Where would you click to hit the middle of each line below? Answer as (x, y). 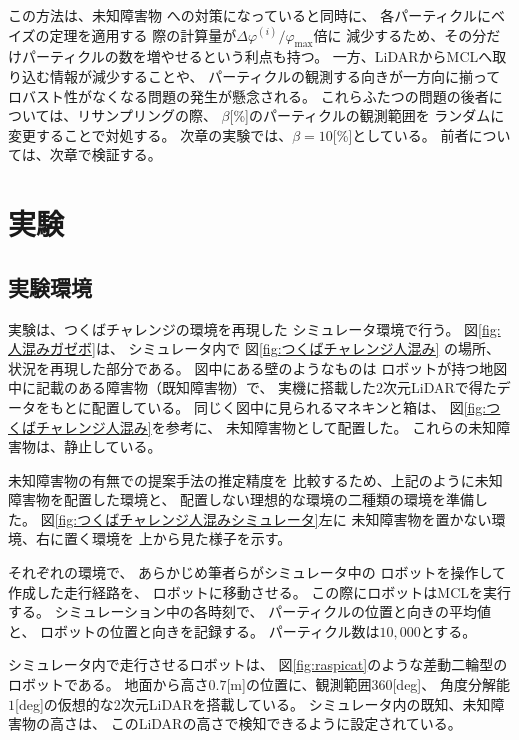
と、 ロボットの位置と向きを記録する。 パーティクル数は (194, 630)
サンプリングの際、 (154, 115)
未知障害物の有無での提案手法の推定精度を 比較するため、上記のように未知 (255, 479)
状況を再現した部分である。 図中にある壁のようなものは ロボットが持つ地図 (258, 367)
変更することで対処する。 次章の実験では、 (150, 134)
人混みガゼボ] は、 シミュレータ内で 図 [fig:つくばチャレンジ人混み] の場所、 (254, 348)
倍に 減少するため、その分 (400, 34)
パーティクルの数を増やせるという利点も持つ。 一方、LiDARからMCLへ (257, 56)
